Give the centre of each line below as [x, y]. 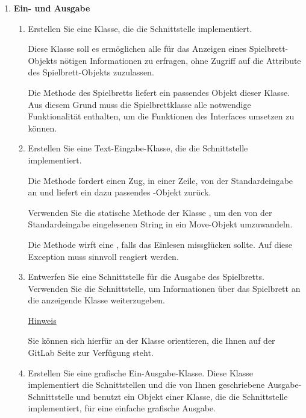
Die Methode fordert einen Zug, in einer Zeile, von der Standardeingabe [161, 180]
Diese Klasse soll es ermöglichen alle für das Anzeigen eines [137, 49]
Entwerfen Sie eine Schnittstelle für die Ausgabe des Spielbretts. [146, 277]
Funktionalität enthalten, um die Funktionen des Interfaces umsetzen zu [161, 116]
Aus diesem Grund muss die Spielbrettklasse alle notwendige [139, 104]
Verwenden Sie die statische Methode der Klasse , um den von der [150, 212]
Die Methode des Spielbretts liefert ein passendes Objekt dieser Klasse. [159, 92]
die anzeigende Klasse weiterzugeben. [96, 300]
